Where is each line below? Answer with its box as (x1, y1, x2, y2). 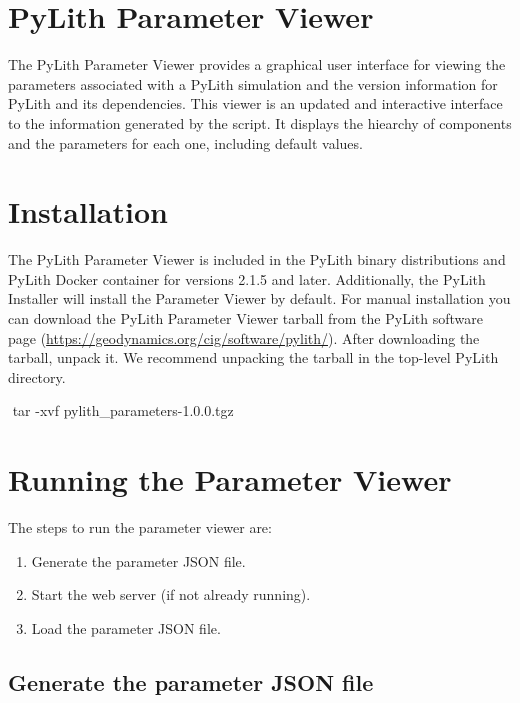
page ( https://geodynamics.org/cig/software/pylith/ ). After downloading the (8, 327, 480, 348)
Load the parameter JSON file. (31, 617, 221, 638)
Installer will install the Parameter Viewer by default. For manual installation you (8, 288, 511, 309)
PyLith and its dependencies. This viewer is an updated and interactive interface (8, 93, 503, 114)
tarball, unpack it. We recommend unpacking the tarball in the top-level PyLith (8, 347, 499, 368)
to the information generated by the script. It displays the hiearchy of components (8, 112, 512, 133)
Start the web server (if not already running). (31, 584, 311, 605)
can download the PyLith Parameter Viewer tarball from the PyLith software (8, 308, 483, 328)
